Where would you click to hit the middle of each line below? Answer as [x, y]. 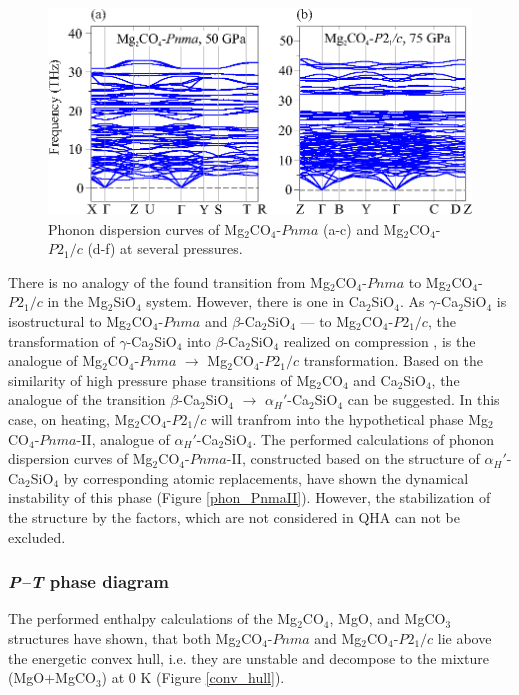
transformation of [61, 340]
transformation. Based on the [393, 360]
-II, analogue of [123, 438]
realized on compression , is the [379, 340]
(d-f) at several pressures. [165, 248]
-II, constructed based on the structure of [353, 458]
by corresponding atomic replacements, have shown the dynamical [266, 477]
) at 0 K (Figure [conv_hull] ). [193, 677]
